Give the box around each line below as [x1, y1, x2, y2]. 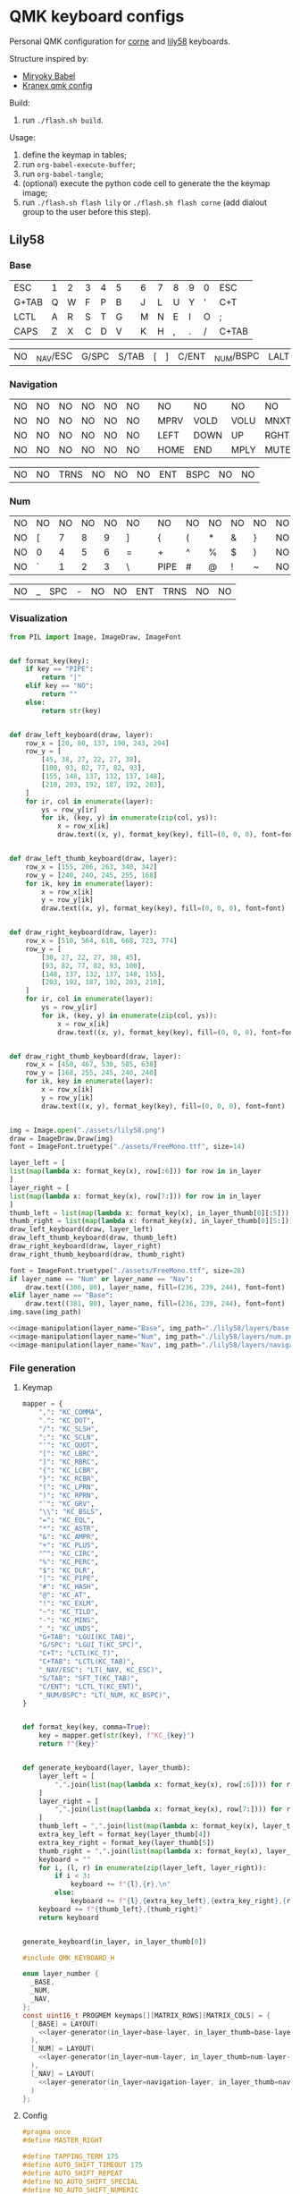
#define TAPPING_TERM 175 [21, 2152, 119, 2162]
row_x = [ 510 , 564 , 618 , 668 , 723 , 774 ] [25, 937, 178, 946]
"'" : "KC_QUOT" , [38, 1441, 99, 1450]
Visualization [9, 612, 68, 625]
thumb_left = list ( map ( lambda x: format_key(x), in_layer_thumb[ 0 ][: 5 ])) [9, 1208, 290, 1218]
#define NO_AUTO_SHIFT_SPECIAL [21, 2177, 139, 2186]
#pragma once [21, 2128, 71, 2137]
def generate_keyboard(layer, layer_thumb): [21, 1764, 191, 1773]
